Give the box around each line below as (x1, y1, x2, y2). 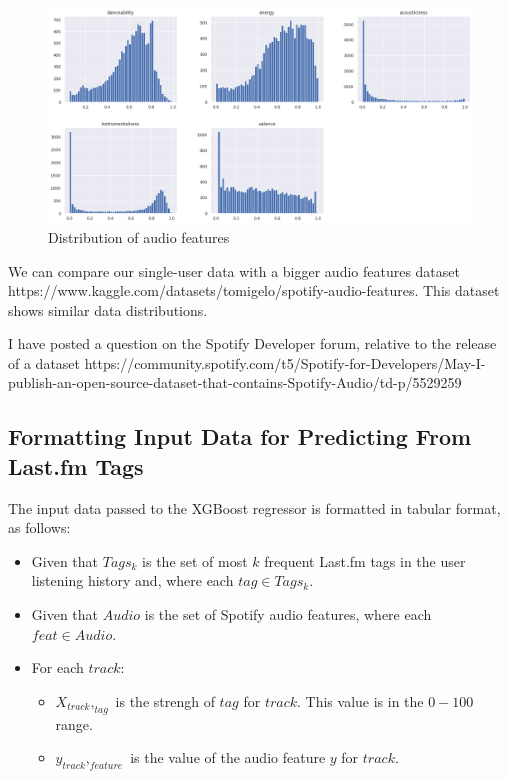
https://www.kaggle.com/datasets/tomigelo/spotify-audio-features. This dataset (8, 280, 500, 301)
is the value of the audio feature (130, 747, 326, 768)
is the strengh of (115, 690, 215, 711)
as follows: (8, 517, 71, 538)
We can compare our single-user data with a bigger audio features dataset (8, 260, 460, 281)
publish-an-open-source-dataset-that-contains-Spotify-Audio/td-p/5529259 (8, 372, 462, 393)
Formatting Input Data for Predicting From (8, 421, 472, 452)
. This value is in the (297, 690, 424, 711)
